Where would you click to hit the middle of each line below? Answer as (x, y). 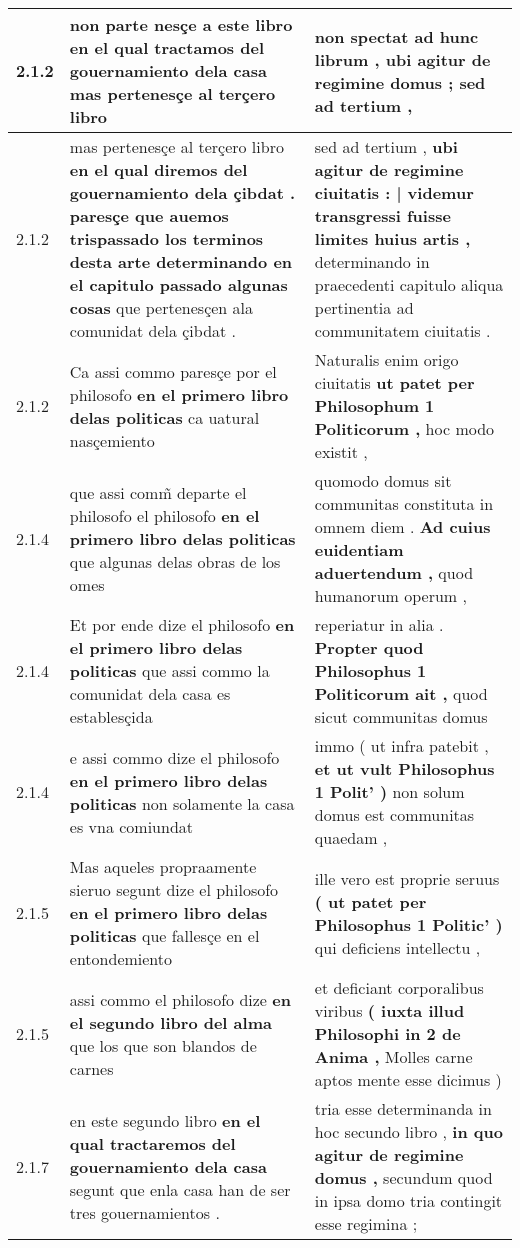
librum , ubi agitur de (402, 59)
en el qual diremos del (158, 169)
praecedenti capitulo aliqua (409, 284)
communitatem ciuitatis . (402, 330)
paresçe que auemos (149, 215)
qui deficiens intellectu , (397, 947)
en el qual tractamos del (167, 47)
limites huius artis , (392, 238)
